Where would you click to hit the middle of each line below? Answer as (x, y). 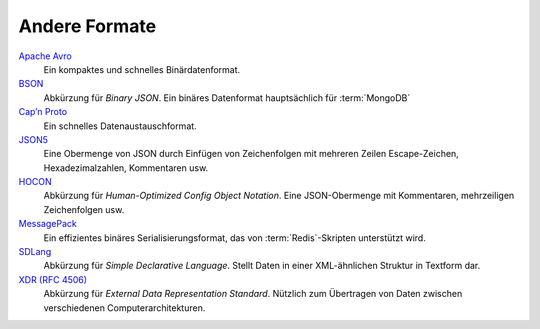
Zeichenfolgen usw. (84, 209)
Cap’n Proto (43, 112)
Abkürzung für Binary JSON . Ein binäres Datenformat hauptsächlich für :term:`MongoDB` (227, 97)
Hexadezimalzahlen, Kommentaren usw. (126, 167)
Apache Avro (45, 56)
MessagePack (47, 224)
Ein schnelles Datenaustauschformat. (120, 126)
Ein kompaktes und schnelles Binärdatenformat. (142, 69)
